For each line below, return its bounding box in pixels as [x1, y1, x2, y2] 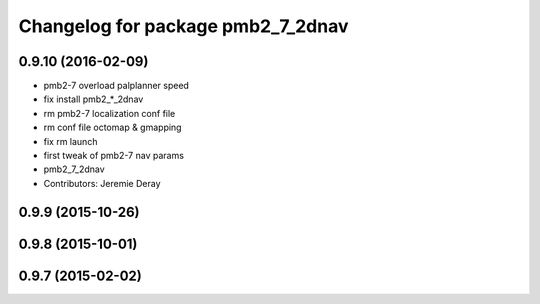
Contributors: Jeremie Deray [43, 177, 161, 189]
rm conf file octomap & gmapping [43, 121, 182, 134]
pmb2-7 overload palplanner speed [43, 80, 190, 92]
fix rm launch [43, 135, 98, 147]
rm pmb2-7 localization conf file [43, 107, 176, 119]
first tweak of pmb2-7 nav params [43, 150, 185, 162]
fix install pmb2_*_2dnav [43, 93, 144, 105]
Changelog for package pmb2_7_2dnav [18, 15, 349, 37]
